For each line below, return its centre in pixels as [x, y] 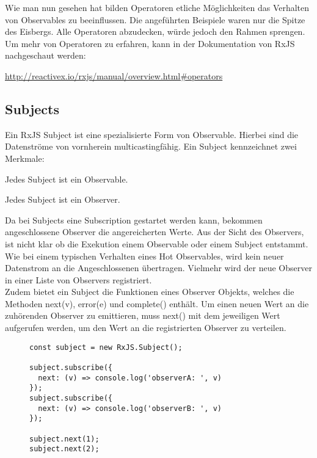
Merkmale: [25, 158]
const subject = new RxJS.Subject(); [106, 347]
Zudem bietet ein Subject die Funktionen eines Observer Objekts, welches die [150, 292]
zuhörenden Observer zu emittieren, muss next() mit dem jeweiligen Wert [143, 315]
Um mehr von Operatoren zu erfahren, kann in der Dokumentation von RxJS [150, 43]
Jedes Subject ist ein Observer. [63, 199]
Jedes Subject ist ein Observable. [67, 179]
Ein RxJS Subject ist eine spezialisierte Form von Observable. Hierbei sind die [152, 134]
